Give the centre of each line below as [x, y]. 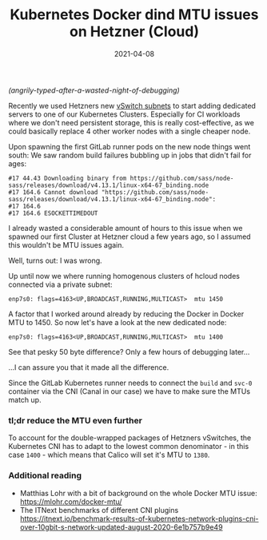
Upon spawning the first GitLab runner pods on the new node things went [130, 146]
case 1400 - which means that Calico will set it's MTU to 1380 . [109, 455]
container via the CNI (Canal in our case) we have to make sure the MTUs [129, 391]
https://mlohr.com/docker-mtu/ [71, 502]
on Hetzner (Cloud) [134, 32]
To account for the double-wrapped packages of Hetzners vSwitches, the [130, 438]
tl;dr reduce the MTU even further [75, 420]
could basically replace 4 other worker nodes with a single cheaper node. [130, 131]
